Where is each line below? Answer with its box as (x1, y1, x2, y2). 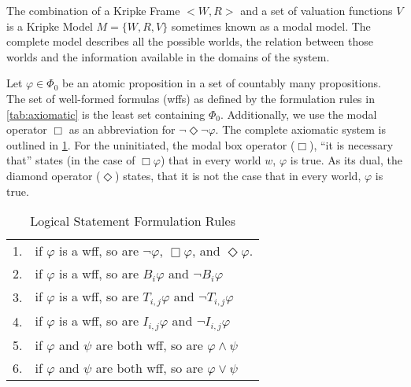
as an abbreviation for (68, 121, 176, 138)
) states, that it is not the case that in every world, (115, 167, 361, 183)
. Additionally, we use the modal (220, 105, 377, 122)
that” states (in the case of (6, 152, 135, 168)
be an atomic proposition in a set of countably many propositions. (62, 75, 381, 91)
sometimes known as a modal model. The (171, 17, 371, 34)
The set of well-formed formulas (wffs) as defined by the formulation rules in (6, 90, 375, 106)
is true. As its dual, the (290, 152, 402, 168)
